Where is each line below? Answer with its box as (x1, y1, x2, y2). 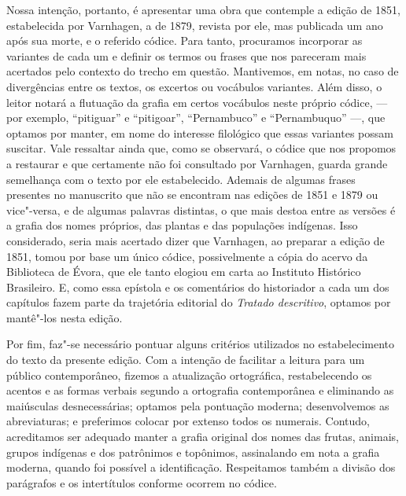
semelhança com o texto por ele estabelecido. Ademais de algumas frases (6, 171, 356, 187)
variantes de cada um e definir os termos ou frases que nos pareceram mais (6, 47, 367, 64)
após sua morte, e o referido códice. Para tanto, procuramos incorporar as (6, 32, 363, 49)
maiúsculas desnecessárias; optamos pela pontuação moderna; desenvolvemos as (6, 397, 389, 413)
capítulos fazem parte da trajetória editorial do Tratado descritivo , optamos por (6, 294, 391, 310)
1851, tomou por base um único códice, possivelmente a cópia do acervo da (6, 248, 368, 264)
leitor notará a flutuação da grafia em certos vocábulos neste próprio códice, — (6, 94, 388, 110)
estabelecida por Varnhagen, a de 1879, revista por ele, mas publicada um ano (6, 17, 383, 33)
